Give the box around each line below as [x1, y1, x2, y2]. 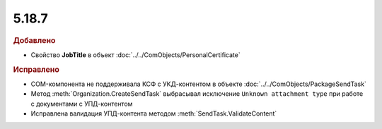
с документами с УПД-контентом [30, 99, 133, 108]
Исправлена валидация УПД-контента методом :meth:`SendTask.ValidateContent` [30, 109, 277, 118]
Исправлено [13, 64, 59, 74]
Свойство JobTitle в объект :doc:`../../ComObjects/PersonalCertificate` [30, 50, 241, 59]
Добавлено [13, 35, 56, 45]
